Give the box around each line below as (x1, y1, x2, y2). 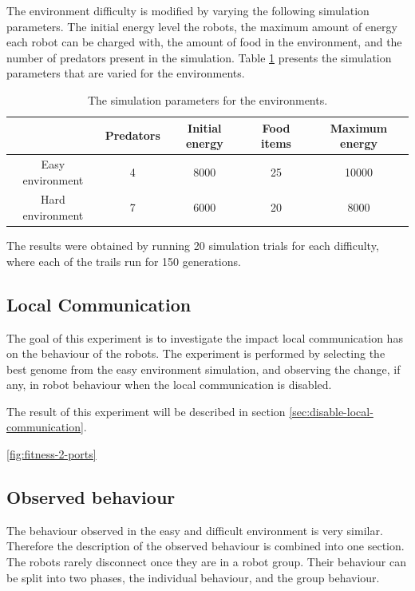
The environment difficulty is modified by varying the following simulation (6, 2, 370, 18)
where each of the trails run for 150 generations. (6, 252, 241, 269)
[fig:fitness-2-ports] (6, 446, 97, 462)
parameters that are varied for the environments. (6, 65, 245, 81)
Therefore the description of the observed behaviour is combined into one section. (6, 537, 405, 554)
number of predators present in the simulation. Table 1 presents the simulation (6, 49, 392, 65)
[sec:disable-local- (289, 403, 373, 419)
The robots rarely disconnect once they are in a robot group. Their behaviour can (6, 553, 406, 570)
